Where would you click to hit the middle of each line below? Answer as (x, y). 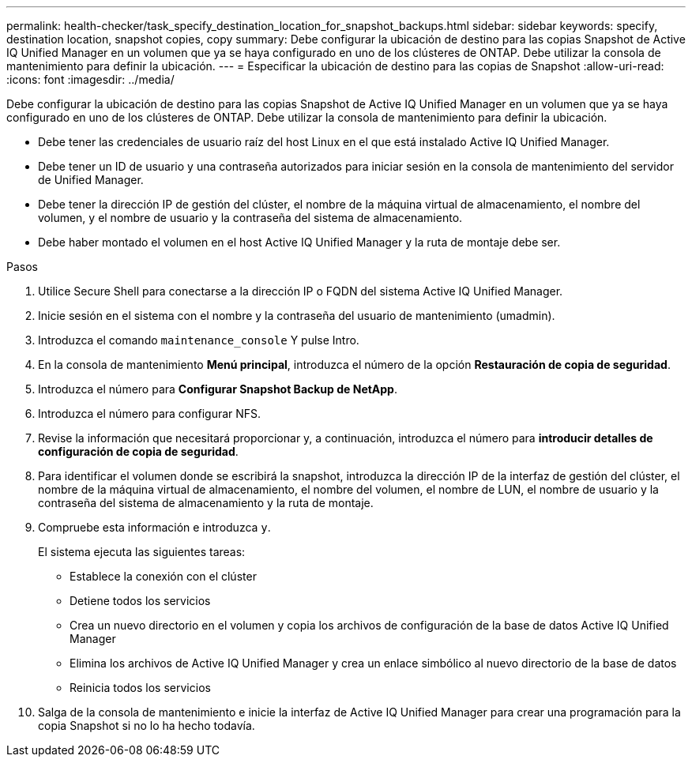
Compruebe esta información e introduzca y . (154, 527)
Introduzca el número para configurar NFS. (150, 413)
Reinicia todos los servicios (140, 688)
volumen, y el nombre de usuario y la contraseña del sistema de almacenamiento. (250, 218)
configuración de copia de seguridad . (138, 451)
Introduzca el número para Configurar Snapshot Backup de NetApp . (218, 389)
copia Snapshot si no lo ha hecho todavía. (147, 725)
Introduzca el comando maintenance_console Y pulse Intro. (199, 340)
